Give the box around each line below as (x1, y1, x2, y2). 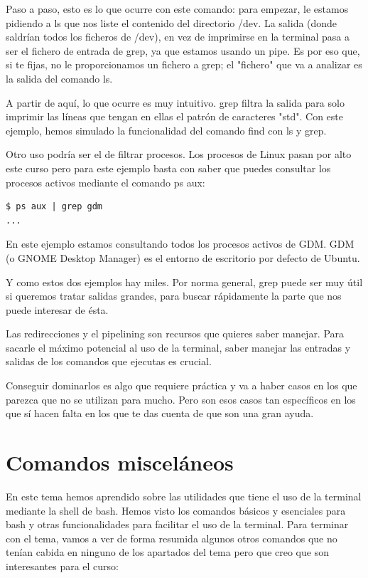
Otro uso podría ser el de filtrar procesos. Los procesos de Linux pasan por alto (6, 147, 352, 162)
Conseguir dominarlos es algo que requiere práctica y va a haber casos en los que (6, 378, 357, 393)
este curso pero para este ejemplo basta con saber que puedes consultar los (6, 160, 331, 175)
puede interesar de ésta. (6, 302, 109, 317)
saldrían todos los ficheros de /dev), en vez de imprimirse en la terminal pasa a (6, 29, 350, 44)
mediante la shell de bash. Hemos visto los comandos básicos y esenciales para (6, 503, 346, 517)
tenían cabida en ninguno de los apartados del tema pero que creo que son (6, 545, 329, 559)
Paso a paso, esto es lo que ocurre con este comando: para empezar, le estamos (6, 1, 349, 16)
